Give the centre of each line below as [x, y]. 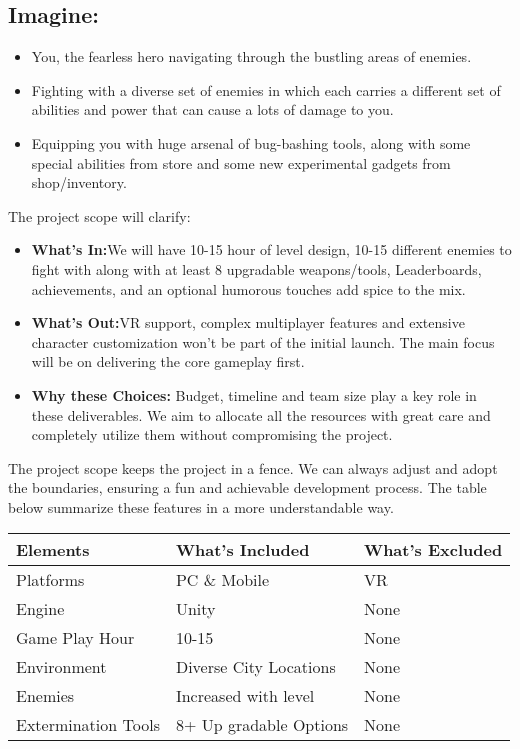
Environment [61, 667]
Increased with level [245, 696]
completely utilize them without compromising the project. [212, 434]
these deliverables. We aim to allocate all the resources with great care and [261, 414]
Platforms [50, 580]
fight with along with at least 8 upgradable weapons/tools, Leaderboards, [256, 268]
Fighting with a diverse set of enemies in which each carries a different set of [266, 89]
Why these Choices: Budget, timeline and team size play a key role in [254, 394]
